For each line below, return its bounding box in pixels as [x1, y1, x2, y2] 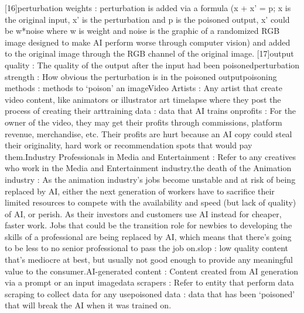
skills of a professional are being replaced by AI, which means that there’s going [5, 230, 292, 242]
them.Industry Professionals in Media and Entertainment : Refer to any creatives [5, 150, 296, 162]
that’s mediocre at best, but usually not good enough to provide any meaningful [5, 253, 293, 266]
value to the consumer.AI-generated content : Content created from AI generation [5, 265, 299, 277]
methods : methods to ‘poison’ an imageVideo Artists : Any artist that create [5, 82, 282, 94]
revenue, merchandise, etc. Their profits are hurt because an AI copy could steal [5, 127, 292, 140]
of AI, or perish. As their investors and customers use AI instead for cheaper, [5, 207, 282, 220]
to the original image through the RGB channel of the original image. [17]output [5, 47, 294, 60]
